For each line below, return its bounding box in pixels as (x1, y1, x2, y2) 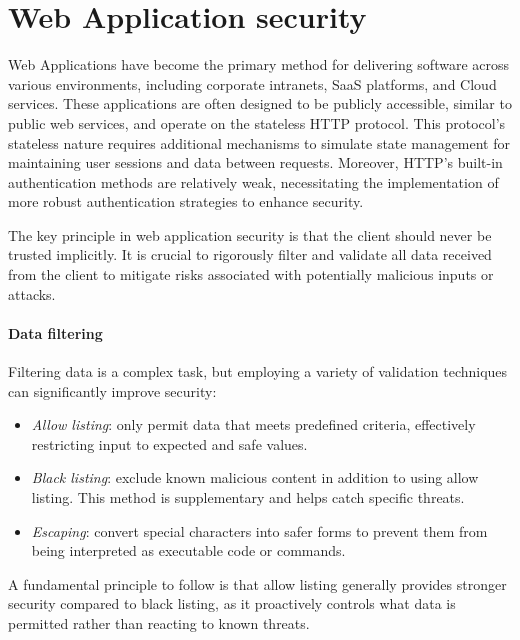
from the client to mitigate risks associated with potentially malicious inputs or (8, 264, 494, 285)
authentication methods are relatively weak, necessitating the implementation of (8, 171, 499, 192)
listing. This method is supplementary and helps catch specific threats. (31, 487, 465, 508)
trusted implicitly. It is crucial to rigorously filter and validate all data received (8, 244, 492, 265)
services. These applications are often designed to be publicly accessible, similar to (8, 93, 512, 114)
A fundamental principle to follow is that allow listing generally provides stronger (8, 573, 507, 594)
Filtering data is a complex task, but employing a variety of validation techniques (8, 361, 508, 382)
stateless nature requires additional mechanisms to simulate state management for (8, 132, 510, 153)
